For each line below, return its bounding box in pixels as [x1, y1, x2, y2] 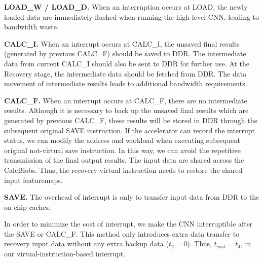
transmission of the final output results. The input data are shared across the [4, 155, 244, 165]
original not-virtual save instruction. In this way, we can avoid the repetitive [4, 144, 241, 155]
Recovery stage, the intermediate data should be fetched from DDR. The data [4, 68, 247, 79]
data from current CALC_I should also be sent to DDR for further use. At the [4, 58, 249, 68]
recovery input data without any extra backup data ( [4, 238, 169, 249]
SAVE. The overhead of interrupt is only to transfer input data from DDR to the [4, 192, 259, 202]
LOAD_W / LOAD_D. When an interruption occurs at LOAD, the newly [4, 2, 248, 12]
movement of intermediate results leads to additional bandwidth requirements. [4, 78, 247, 89]
